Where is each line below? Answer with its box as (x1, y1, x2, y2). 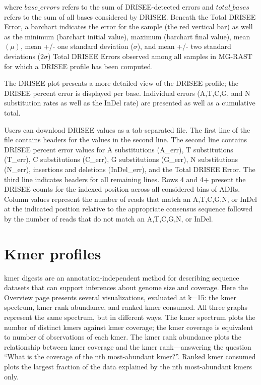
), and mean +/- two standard (137, 41, 231, 51)
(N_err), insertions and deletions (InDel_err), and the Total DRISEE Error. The (4, 163, 255, 174)
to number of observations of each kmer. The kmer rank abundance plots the (4, 332, 241, 342)
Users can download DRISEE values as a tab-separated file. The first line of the (4, 124, 250, 135)
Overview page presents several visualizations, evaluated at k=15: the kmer (4, 292, 236, 302)
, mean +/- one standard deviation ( (20, 41, 134, 51)
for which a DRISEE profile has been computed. (4, 61, 153, 71)
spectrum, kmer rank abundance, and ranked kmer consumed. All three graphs (4, 302, 248, 312)
